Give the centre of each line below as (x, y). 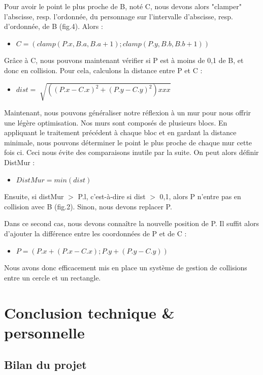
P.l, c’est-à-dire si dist (112, 196)
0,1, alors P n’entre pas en (200, 196)
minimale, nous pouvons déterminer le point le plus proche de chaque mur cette (128, 142)
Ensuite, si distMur (34, 196)
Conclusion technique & (89, 312)
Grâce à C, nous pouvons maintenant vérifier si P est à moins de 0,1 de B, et (124, 60)
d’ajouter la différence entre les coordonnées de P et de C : (95, 233)
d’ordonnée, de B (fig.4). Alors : (54, 26)
